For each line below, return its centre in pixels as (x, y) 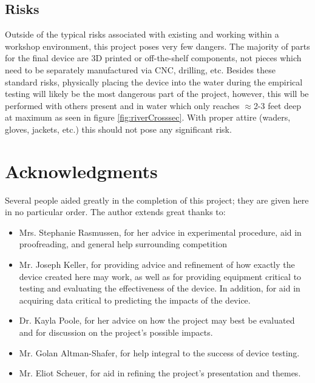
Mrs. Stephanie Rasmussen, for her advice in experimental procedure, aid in (160, 232)
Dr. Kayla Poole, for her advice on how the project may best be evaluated (157, 320)
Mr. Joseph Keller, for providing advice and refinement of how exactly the (157, 265)
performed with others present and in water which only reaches (122, 105)
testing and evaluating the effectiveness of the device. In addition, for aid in (160, 288)
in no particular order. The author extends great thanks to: (115, 212)
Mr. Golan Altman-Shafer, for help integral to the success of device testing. (159, 352)
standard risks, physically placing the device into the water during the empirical (154, 82)
